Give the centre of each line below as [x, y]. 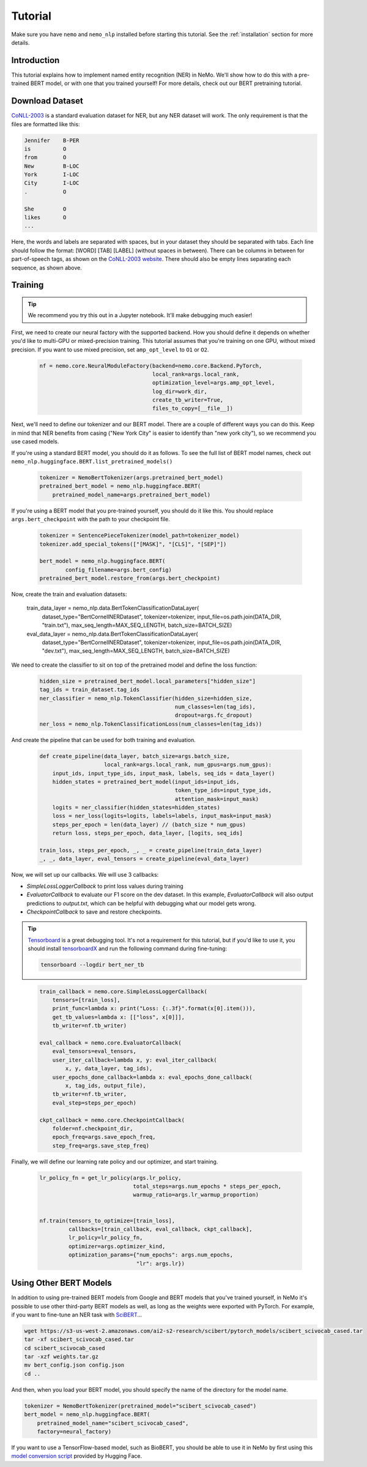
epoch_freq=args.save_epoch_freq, [104, 1137]
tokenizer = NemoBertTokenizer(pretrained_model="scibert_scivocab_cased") [140, 1406]
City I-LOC [52, 183]
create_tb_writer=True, [188, 400]
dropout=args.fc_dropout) [213, 715]
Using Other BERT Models [62, 1283]
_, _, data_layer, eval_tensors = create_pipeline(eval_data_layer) [144, 859]
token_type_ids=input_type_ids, [223, 790]
